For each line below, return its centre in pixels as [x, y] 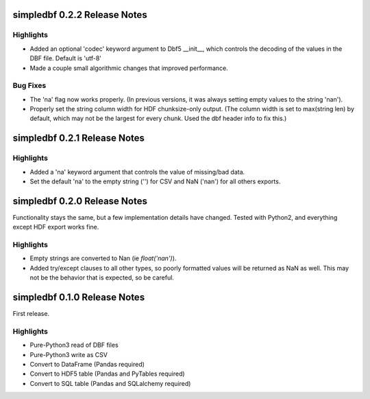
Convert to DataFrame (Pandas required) [87, 365]
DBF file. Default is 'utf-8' [66, 58]
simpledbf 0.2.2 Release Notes [80, 15]
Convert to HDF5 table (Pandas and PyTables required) [107, 374]
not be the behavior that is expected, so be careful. [102, 277]
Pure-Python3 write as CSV [69, 354]
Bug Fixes [29, 86]
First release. [31, 314]
